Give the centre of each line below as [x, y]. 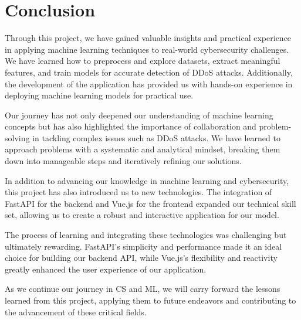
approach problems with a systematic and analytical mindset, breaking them [143, 149]
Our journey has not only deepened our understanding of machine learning [139, 115]
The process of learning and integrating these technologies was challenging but [146, 235]
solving [17, 137]
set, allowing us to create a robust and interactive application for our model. [142, 215]
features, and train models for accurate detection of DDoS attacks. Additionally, [149, 72]
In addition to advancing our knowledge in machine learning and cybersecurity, [147, 180]
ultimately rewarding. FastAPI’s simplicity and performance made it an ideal [143, 246]
